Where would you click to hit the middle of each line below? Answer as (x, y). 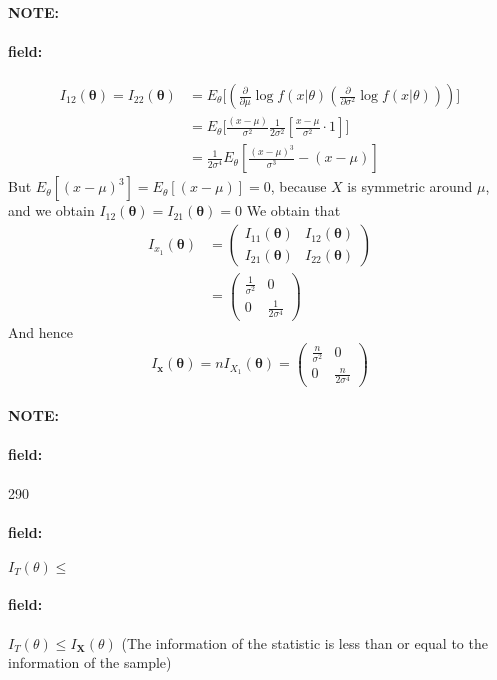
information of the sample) (90, 662)
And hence (40, 332)
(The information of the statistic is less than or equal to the (304, 642)
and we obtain (51, 210)
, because (298, 186)
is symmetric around (410, 186)
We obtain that (293, 210)
